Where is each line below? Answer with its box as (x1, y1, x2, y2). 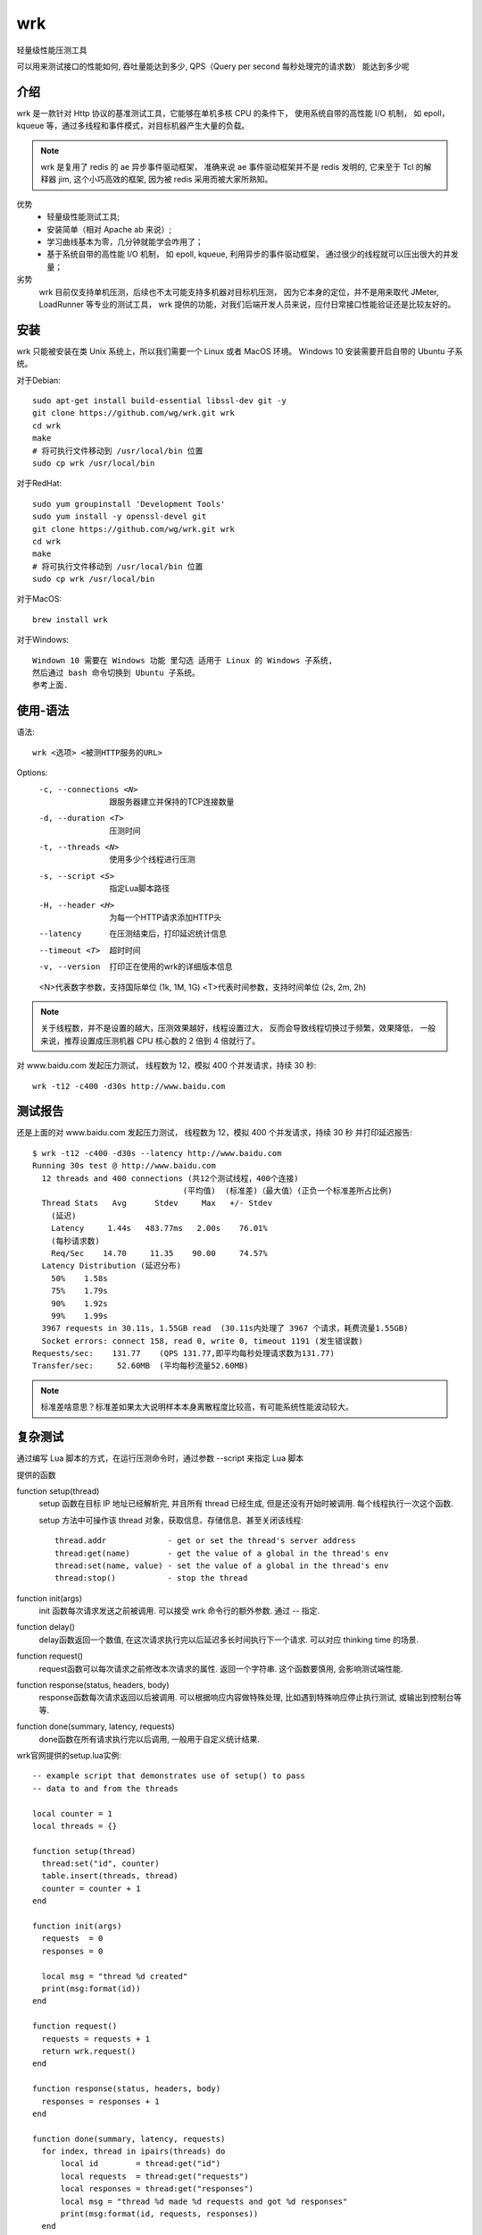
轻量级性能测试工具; (46, 211, 120, 223)
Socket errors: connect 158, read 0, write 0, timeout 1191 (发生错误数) (41, 1336, 363, 1345)
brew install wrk (32, 614, 108, 625)
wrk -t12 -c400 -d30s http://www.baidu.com (32, 1081, 226, 1091)
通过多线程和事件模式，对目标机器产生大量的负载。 (61, 121, 250, 131)
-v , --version (38, 962, 101, 972)
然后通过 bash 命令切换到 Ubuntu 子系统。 (32, 668, 201, 679)
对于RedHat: (16, 478, 62, 489)
